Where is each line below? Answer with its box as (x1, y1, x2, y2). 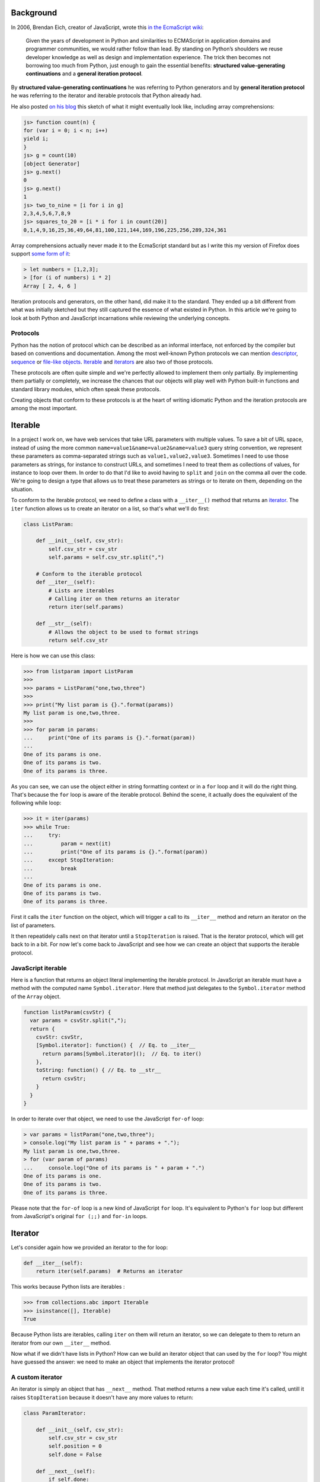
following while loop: (11, 799, 62, 806)
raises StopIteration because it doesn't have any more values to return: (11, 1394, 194, 1401)
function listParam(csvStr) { (23, 1008, 111, 1015)
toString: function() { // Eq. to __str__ (36, 1067, 161, 1074)
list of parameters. (11, 922, 56, 929)
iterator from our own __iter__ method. (11, 1339, 111, 1346)
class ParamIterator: (23, 1410, 87, 1416)
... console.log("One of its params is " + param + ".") (23, 1164, 205, 1171)
